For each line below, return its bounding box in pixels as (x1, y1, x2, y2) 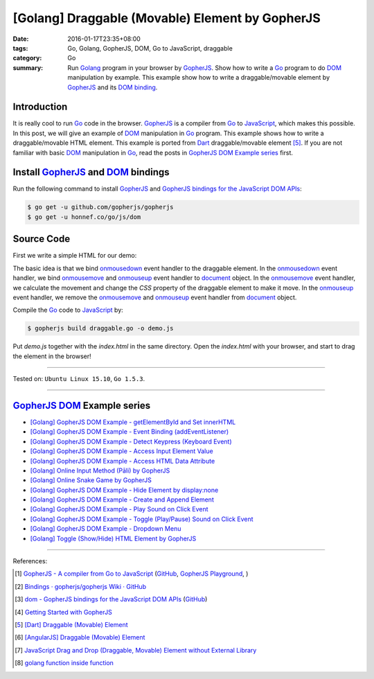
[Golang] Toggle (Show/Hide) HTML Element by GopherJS (30, 534, 197, 543)
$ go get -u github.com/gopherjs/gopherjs (27, 203, 174, 211)
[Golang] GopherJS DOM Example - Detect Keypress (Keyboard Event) (30, 437, 232, 446)
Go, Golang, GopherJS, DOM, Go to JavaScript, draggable (67, 44, 233, 52)
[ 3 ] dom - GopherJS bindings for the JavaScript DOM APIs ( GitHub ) (15, 595, 208, 603)
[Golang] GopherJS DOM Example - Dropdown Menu (30, 524, 181, 533)
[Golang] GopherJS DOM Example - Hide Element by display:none (30, 486, 219, 494)
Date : (12, 35, 29, 43)
